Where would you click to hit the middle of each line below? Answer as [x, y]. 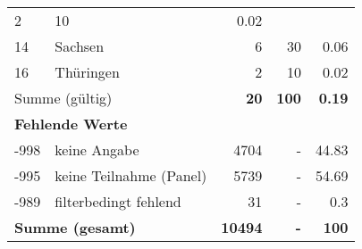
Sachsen [80, 46]
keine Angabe [97, 149]
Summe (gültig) [63, 98]
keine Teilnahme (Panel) [131, 175]
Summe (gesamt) [75, 227]
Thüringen [87, 72]
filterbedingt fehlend [118, 201]
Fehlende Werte [71, 124]
